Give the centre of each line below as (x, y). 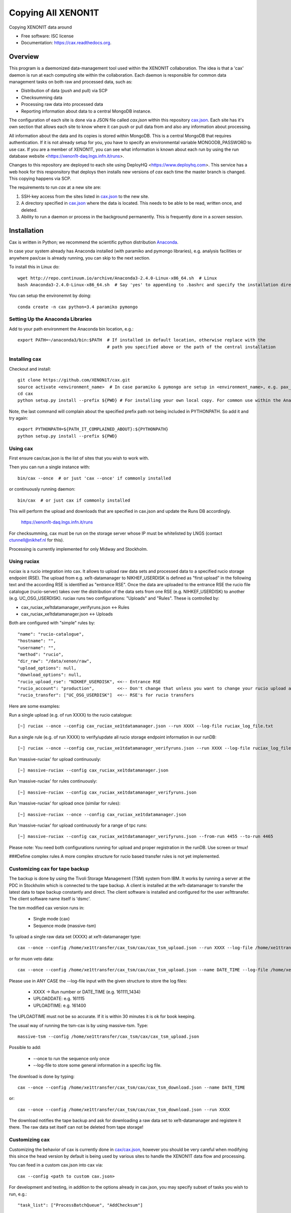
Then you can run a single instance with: (49, 467)
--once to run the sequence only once (71, 1058)
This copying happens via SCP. (40, 179)
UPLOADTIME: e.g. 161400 (60, 1005)
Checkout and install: (30, 369)
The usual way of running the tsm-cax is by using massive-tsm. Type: (79, 1025)
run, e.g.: (18, 1194)
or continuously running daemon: (42, 489)
